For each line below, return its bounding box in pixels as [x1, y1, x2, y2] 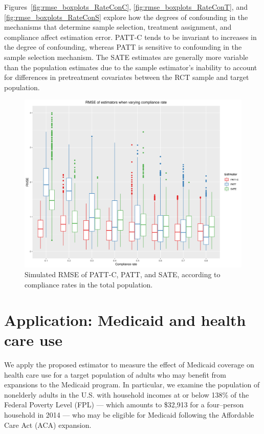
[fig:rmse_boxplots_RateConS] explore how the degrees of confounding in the [4, 11, 248, 22]
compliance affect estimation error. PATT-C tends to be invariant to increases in [4, 31, 257, 42]
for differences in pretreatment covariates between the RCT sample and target [4, 72, 249, 82]
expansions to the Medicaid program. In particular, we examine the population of [4, 379, 260, 390]
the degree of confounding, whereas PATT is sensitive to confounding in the [4, 42, 242, 52]
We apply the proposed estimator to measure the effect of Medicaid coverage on [4, 359, 254, 369]
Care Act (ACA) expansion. [4, 419, 92, 430]
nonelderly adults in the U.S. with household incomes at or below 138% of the [4, 389, 249, 400]
